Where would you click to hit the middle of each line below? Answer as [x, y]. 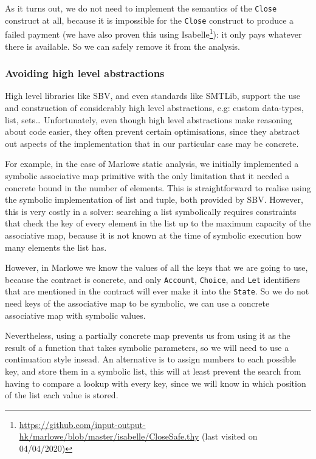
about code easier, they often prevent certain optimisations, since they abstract [153, 131]
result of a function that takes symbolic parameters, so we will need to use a [147, 347]
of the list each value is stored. [62, 395]
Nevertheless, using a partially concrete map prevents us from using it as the [148, 335]
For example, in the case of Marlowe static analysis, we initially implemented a [152, 164]
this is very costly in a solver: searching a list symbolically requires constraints [151, 211]
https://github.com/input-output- [82, 424]
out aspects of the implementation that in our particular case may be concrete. [152, 143]
